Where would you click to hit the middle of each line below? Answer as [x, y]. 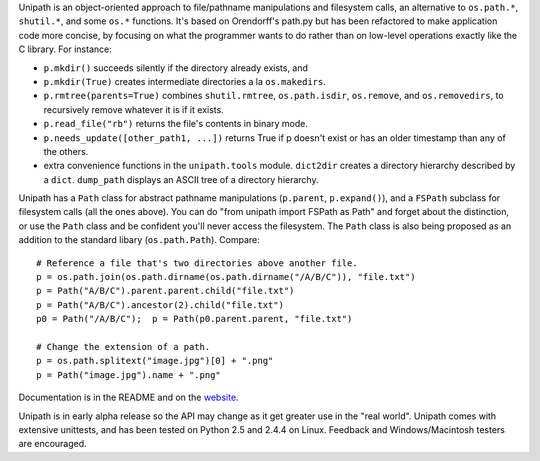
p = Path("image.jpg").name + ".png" [129, 374]
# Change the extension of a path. [123, 346]
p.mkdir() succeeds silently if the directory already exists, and [176, 67]
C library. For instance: [65, 49]
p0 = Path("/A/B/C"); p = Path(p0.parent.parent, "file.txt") [194, 319]
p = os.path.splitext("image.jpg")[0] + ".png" [155, 361]
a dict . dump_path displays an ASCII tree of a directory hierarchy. [181, 179]
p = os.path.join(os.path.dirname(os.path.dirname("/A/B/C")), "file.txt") [226, 277]
